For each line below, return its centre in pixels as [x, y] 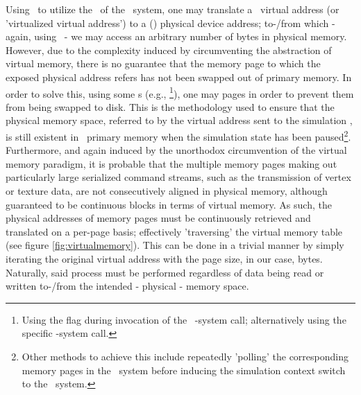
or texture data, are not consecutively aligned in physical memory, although [167, 191]
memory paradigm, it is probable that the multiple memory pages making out [171, 163]
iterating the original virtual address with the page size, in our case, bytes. [164, 258]
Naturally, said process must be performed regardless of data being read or [165, 272]
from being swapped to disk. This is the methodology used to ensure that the [170, 106]
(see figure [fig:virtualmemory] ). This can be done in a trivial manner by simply [175, 245]
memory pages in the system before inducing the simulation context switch [184, 370]
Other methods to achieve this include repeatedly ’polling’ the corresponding [185, 356]
